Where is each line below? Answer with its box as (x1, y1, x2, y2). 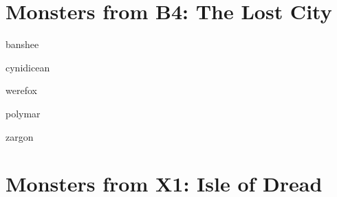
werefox (6, 83, 37, 97)
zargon (6, 129, 34, 143)
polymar (6, 106, 41, 120)
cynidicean (6, 60, 50, 74)
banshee (6, 37, 39, 51)
